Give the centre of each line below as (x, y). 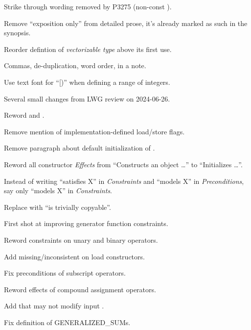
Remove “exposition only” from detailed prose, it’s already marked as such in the (126, 23)
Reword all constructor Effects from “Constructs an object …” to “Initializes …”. (123, 164)
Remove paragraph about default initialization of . (80, 148)
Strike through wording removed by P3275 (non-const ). (88, 6)
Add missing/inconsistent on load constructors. (74, 256)
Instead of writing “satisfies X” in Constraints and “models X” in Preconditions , (124, 181)
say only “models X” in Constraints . (58, 190)
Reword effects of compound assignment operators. (80, 289)
